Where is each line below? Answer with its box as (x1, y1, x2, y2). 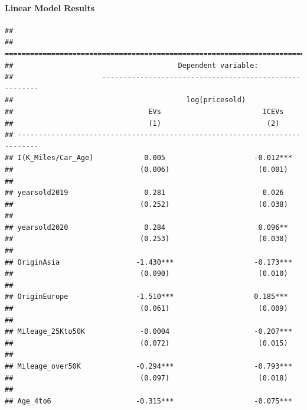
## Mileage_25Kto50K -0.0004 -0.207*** (5, 327, 292, 336)
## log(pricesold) (5, 96, 246, 105)
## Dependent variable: (5, 61, 259, 70)
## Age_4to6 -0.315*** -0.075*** (5, 396, 292, 405)
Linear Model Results (5, 1, 95, 14)
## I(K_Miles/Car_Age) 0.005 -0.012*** (5, 154, 292, 162)
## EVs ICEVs (5, 107, 284, 116)
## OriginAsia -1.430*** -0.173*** (5, 258, 292, 266)
